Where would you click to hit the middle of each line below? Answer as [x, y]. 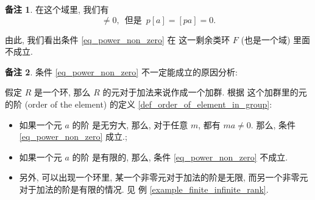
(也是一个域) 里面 [276, 39]
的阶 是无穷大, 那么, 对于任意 [130, 124]
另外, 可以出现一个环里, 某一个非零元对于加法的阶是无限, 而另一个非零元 [164, 177]
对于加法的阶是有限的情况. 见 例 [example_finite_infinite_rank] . [144, 189]
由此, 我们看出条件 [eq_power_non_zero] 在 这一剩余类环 [118, 39]
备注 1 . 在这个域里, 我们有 [57, 9]
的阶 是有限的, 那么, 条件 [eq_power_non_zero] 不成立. [180, 157]
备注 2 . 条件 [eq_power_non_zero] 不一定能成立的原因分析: [121, 71]
